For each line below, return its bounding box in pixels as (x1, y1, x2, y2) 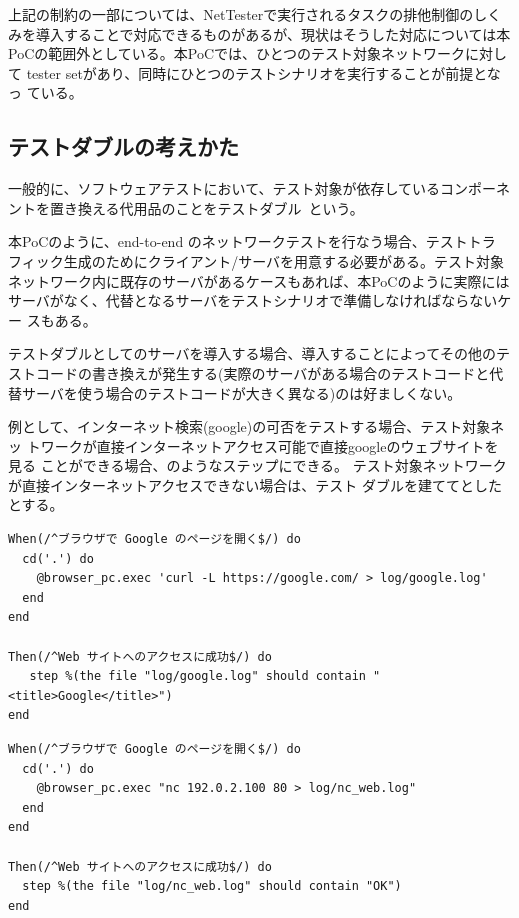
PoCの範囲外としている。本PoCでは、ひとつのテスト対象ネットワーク (8, 43, 466, 64)
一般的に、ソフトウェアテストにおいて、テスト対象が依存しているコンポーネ (8, 178, 511, 199)
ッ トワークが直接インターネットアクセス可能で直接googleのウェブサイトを (8, 435, 499, 456)
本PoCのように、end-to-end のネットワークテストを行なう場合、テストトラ (8, 231, 496, 252)
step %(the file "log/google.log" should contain (29, 669, 366, 684)
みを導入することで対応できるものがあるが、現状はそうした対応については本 (8, 23, 511, 44)
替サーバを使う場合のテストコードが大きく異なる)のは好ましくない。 (8, 382, 462, 403)
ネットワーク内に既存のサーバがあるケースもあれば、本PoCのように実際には (8, 270, 510, 291)
